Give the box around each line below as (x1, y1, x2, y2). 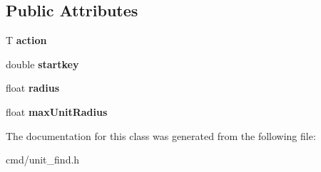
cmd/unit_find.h (6, 152, 80, 167)
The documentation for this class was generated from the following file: (6, 128, 316, 143)
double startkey (6, 56, 79, 71)
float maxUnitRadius (6, 104, 108, 119)
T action (6, 33, 47, 48)
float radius (6, 80, 60, 95)
